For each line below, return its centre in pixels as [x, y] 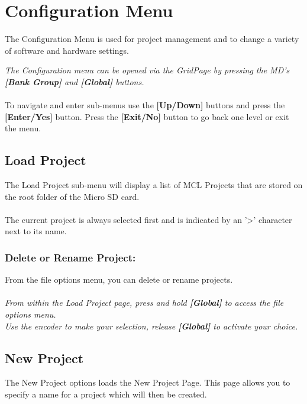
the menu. [23, 128]
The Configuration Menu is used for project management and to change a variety [152, 39]
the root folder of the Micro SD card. [72, 196]
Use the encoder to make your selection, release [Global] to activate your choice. [151, 326]
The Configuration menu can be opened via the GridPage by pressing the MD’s [147, 70]
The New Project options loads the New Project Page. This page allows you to [148, 382]
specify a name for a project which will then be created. [106, 394]
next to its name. [36, 231]
